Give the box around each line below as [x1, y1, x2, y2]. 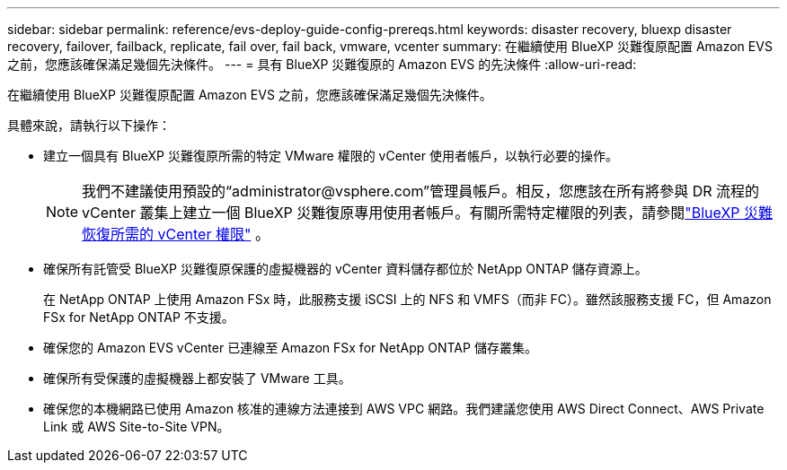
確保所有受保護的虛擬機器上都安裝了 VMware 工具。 [43, 370, 351, 386]
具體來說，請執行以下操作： [7, 117, 171, 133]
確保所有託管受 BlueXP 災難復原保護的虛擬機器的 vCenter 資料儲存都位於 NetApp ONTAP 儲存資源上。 [43, 261, 648, 276]
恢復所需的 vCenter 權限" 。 [82, 225, 270, 243]
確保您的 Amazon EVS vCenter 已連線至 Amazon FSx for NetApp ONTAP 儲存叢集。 [43, 340, 537, 355]
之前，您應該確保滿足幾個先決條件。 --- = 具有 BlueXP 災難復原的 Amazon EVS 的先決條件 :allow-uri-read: [7, 57, 637, 72]
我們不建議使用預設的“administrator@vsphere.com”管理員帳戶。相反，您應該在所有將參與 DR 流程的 [82, 182, 759, 200]
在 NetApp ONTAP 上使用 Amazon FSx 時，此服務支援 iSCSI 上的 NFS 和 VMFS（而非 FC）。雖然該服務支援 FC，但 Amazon [43, 292, 772, 307]
